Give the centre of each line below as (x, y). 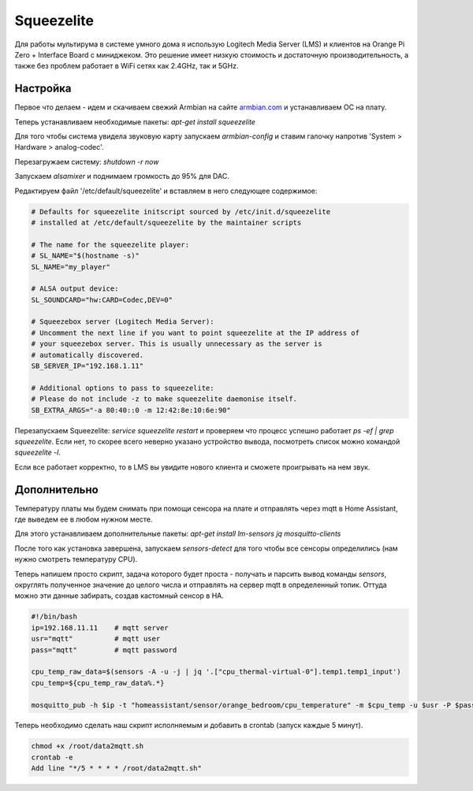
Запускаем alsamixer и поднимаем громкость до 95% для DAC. (122, 176)
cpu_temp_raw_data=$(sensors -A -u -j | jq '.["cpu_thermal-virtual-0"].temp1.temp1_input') (216, 672)
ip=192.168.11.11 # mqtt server (100, 628)
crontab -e (52, 757)
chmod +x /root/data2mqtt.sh (88, 746)
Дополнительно (56, 490)
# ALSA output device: (75, 289)
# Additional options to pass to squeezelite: (123, 388)
